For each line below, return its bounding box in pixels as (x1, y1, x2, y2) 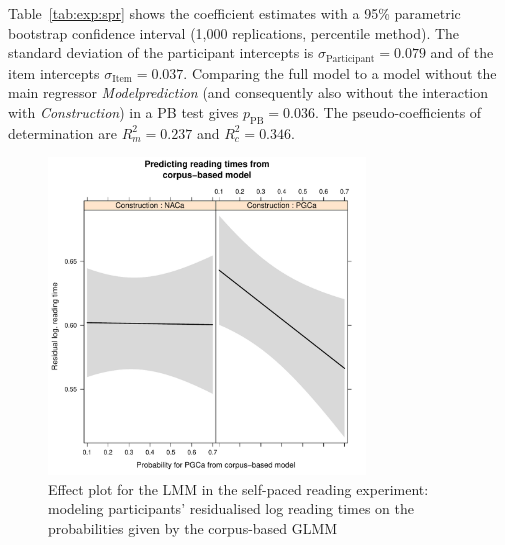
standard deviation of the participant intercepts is (8, 42, 314, 63)
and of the (430, 42, 494, 63)
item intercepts (8, 62, 100, 83)
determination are (8, 122, 117, 143)
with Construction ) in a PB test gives (8, 101, 239, 122)
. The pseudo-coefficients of (314, 101, 482, 122)
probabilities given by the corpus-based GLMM (48, 518, 338, 538)
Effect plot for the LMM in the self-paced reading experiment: (48, 478, 429, 499)
